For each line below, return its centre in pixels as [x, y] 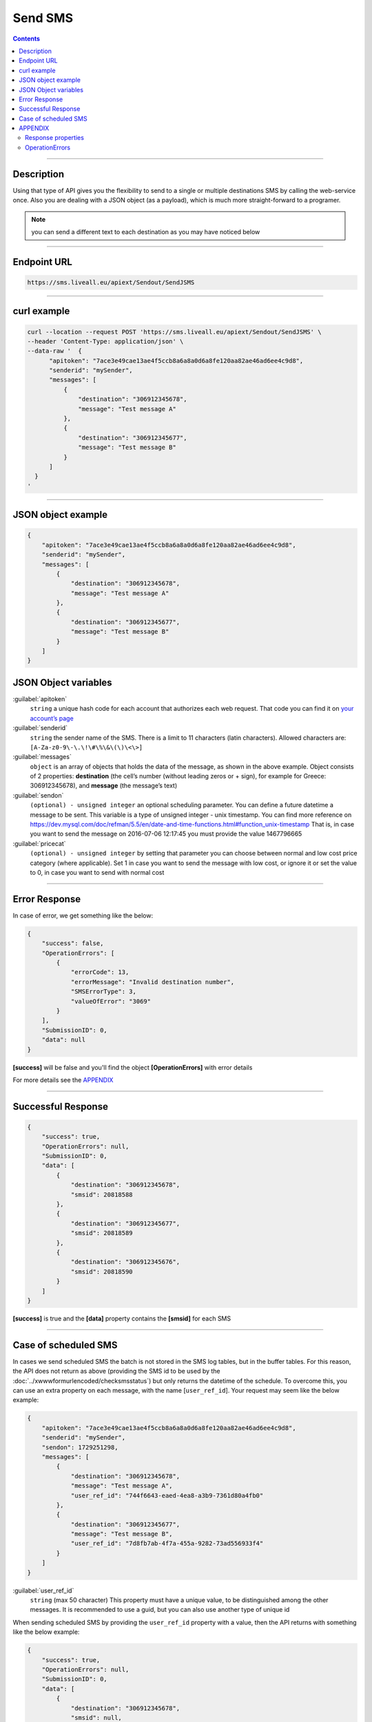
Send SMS [43, 18]
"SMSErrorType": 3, [104, 992]
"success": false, [73, 943]
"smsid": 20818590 [102, 1272]
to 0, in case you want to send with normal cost [97, 872]
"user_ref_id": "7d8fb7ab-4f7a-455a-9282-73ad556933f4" [167, 1544]
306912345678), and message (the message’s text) [104, 786]
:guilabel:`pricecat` [39, 843]
